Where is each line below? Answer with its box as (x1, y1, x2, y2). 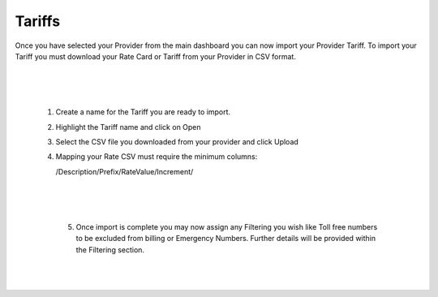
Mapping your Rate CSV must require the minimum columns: (55, 152, 258, 161)
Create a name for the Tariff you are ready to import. (55, 107, 231, 117)
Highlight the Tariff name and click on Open (55, 122, 202, 131)
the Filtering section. (75, 244, 145, 255)
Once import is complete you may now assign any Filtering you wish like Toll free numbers (75, 222, 378, 231)
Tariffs (15, 12, 61, 30)
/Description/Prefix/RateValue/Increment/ (55, 166, 194, 176)
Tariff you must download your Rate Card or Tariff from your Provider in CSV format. (15, 51, 296, 61)
